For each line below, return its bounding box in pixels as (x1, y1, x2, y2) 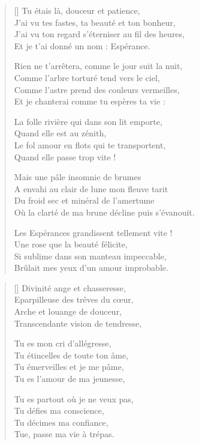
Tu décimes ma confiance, (14, 416, 108, 428)
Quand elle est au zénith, (14, 127, 107, 139)
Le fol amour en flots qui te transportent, (14, 138, 166, 151)
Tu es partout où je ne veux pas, (14, 392, 134, 405)
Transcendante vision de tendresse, (14, 316, 142, 329)
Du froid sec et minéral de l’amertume (14, 194, 155, 207)
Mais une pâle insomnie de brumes (14, 171, 141, 183)
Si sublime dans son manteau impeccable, (14, 249, 167, 262)
